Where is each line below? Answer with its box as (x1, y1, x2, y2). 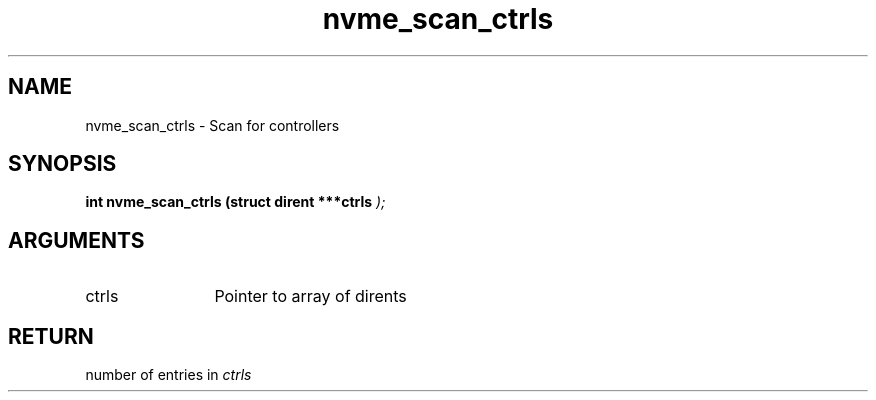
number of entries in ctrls (85, 366, 252, 384)
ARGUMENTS (8, 227, 145, 253)
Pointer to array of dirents (214, 286, 407, 307)
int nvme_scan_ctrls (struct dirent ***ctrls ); (85, 193, 386, 211)
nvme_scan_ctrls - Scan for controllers (85, 116, 340, 134)
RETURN (8, 323, 94, 349)
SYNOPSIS (8, 151, 117, 177)
